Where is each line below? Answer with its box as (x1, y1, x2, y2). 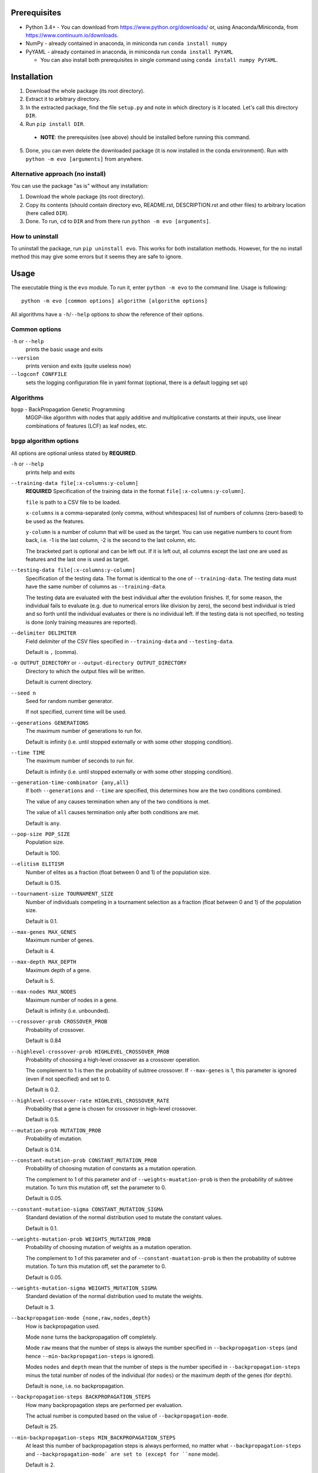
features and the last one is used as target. (25, 556, 130, 563)
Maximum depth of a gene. (25, 966, 91, 973)
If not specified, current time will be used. (25, 708, 127, 715)
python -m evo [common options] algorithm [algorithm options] (21, 298, 208, 305)
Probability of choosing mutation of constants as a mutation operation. (25, 1165, 197, 1172)
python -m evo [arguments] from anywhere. (25, 155, 144, 162)
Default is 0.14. (25, 1146, 61, 1153)
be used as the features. (25, 517, 85, 524)
